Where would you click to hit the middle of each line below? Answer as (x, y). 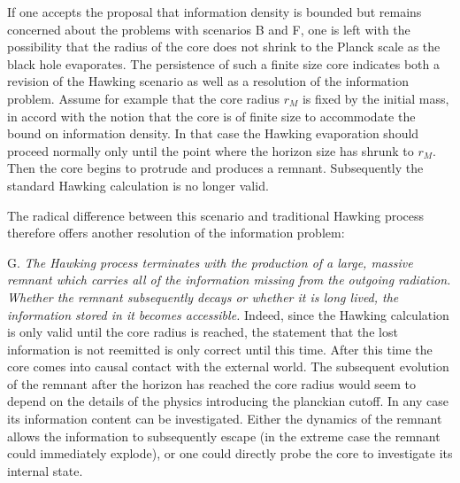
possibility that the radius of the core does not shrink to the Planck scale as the (224, 47)
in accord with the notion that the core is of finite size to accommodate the (211, 116)
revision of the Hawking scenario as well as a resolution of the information (208, 81)
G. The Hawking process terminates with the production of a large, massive (210, 262)
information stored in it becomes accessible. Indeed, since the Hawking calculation (228, 314)
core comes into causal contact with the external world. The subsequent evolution (228, 366)
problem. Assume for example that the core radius (143, 98)
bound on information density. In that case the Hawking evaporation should (213, 133)
